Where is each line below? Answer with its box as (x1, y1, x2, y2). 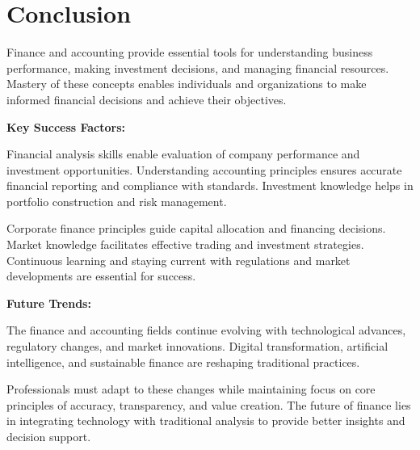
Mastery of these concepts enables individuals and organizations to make (6, 75, 367, 92)
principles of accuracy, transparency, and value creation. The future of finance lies (6, 396, 411, 413)
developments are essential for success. (6, 267, 196, 284)
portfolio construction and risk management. (6, 192, 227, 209)
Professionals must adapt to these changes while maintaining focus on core (6, 381, 376, 397)
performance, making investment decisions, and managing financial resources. (6, 59, 389, 76)
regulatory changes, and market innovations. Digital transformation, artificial (6, 338, 388, 355)
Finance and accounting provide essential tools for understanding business (6, 44, 373, 61)
